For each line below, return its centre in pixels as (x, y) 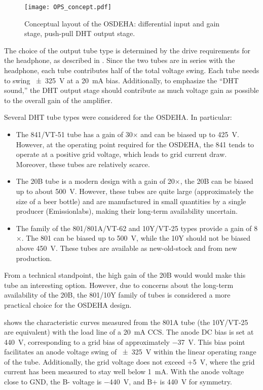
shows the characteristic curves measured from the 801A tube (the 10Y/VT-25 (126, 322)
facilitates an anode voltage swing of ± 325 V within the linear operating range (130, 352)
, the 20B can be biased (217, 181)
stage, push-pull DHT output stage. (80, 33)
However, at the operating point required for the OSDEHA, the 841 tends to (135, 144)
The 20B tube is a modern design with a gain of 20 (95, 181)
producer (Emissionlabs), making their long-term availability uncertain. (127, 211)
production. (34, 258)
